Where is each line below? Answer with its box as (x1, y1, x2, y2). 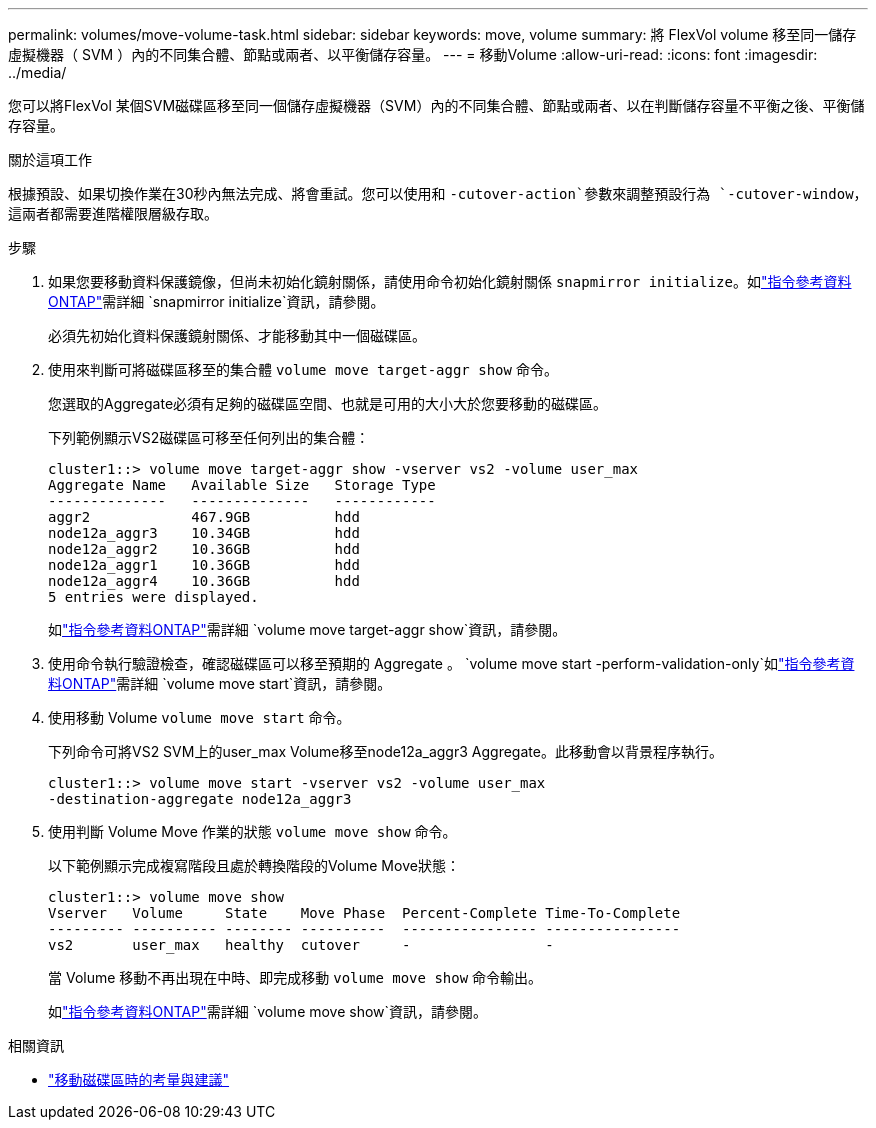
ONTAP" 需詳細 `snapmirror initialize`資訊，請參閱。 (48, 293, 385, 310)
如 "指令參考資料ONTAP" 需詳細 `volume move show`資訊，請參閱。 (48, 1003, 488, 1020)
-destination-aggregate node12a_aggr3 (48, 791, 352, 807)
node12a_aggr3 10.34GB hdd (48, 525, 360, 541)
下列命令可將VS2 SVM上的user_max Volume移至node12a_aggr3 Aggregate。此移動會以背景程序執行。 (48, 743, 723, 760)
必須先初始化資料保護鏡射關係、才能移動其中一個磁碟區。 (48, 327, 426, 344)
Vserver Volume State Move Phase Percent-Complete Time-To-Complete (48, 905, 681, 921)
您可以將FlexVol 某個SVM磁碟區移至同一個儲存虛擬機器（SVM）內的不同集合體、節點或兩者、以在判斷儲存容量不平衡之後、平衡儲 (8, 97, 865, 114)
